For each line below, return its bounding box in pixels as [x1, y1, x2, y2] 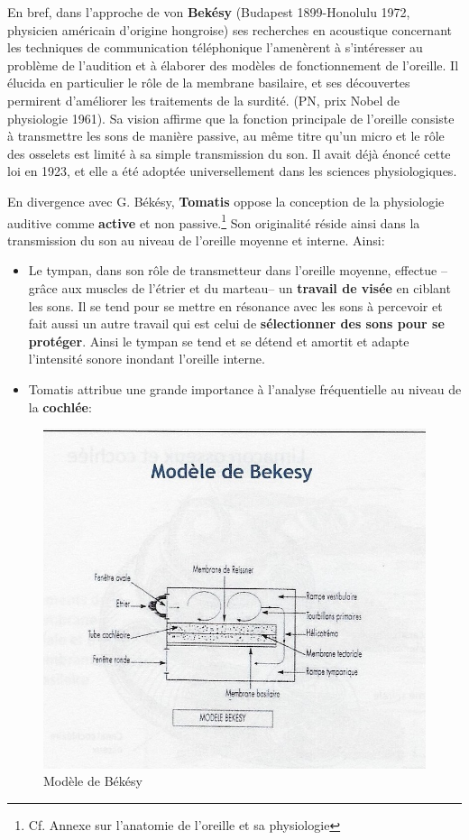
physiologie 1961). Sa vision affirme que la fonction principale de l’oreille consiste [7, 108, 455, 127]
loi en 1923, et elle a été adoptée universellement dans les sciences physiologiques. [7, 162, 457, 180]
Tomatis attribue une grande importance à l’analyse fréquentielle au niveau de [28, 379, 462, 398]
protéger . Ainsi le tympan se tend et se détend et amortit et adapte [28, 331, 409, 350]
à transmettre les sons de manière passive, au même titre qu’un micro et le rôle [7, 126, 445, 145]
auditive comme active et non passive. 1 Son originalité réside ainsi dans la [7, 210, 420, 232]
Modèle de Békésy [43, 771, 143, 790]
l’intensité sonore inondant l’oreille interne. [28, 349, 265, 368]
